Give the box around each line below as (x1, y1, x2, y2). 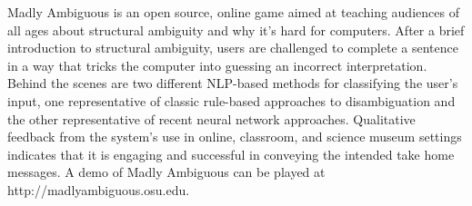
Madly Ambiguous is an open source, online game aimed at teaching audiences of (7, 3, 459, 21)
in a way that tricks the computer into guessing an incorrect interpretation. (7, 55, 427, 74)
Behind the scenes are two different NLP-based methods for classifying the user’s (7, 74, 458, 93)
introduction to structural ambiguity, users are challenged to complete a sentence (7, 38, 458, 57)
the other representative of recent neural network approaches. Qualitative (7, 109, 416, 128)
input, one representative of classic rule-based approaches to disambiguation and (7, 91, 456, 110)
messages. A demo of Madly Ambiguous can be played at (7, 162, 326, 181)
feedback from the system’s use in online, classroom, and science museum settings (7, 127, 462, 146)
